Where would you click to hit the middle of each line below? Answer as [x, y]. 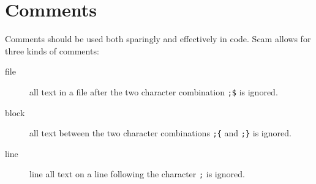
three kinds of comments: [52, 50]
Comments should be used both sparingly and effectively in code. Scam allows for [158, 39]
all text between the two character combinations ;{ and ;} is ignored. [160, 133]
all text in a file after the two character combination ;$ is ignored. [154, 91]
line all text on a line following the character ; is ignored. [137, 174]
